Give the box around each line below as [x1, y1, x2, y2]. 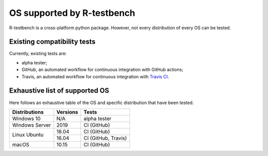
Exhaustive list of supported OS [9, 87, 109, 95]
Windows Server [12, 121, 51, 128]
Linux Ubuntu [12, 131, 44, 138]
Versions [56, 108, 78, 115]
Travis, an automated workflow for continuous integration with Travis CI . [21, 73, 169, 79]
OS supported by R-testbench [9, 7, 135, 18]
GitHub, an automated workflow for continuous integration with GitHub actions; [21, 67, 184, 73]
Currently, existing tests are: [9, 51, 67, 56]
